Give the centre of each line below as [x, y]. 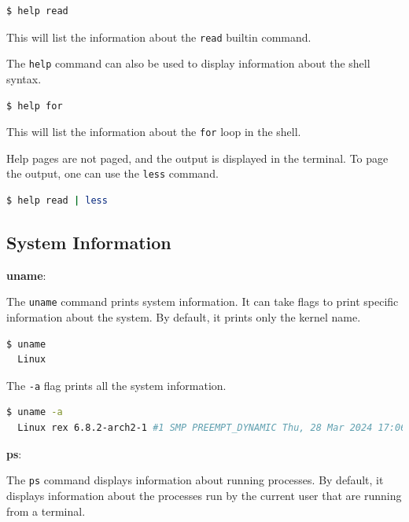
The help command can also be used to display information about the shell [188, 63]
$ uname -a [35, 412]
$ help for [35, 106]
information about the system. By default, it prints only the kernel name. [184, 317]
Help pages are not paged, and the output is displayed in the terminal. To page [197, 158]
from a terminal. [46, 511]
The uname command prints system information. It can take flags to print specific [203, 301]
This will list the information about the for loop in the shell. [154, 132]
